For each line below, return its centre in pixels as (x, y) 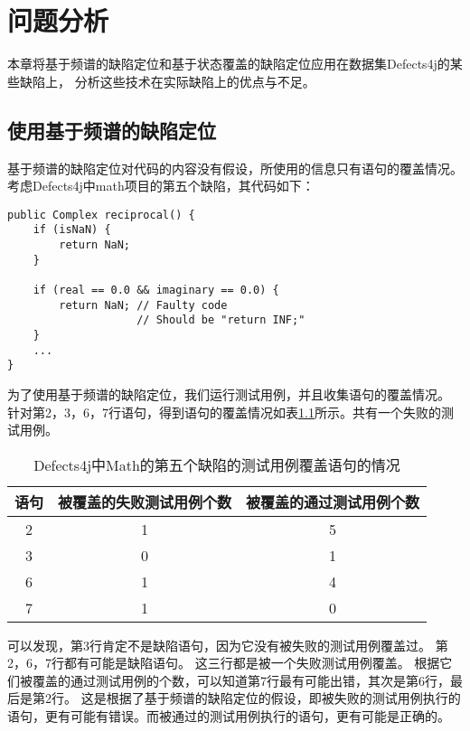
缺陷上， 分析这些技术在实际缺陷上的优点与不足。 (167, 81)
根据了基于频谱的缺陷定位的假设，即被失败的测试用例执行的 (283, 698)
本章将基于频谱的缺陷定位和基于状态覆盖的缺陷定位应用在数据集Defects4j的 (229, 64)
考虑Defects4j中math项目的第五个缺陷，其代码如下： (161, 186)
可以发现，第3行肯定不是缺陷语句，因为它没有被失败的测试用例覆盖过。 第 (228, 645)
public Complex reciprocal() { (101, 215)
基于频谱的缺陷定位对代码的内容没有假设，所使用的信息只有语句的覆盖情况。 (235, 168)
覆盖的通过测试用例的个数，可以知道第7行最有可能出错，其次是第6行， (241, 680)
